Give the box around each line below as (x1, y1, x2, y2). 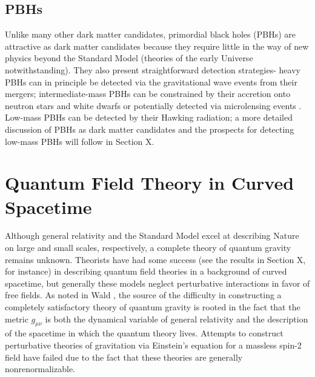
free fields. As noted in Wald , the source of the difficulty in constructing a (5, 289, 282, 301)
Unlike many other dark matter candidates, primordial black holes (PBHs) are (5, 28, 296, 41)
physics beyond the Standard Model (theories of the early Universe (5, 52, 253, 64)
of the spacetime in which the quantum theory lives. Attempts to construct (5, 327, 283, 339)
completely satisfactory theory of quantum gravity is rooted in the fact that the (5, 301, 300, 313)
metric (5, 312, 28, 325)
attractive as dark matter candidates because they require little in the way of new (5, 39, 309, 52)
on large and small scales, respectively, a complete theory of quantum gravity (5, 241, 291, 254)
